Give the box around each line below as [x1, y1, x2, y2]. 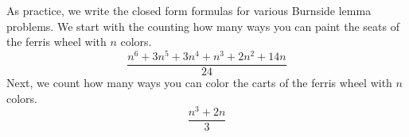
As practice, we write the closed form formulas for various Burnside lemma [6, 2, 372, 18]
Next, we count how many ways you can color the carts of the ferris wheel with [6, 74, 392, 90]
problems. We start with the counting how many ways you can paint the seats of [6, 17, 399, 34]
